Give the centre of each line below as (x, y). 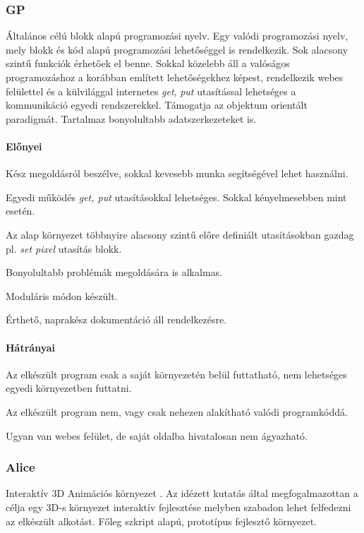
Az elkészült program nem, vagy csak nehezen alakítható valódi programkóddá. (177, 411)
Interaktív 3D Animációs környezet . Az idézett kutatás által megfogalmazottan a (182, 493)
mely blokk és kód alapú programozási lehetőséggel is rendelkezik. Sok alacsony (177, 49)
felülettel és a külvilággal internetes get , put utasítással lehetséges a (151, 91)
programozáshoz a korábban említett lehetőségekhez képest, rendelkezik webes (175, 77)
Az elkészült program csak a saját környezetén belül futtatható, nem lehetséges (176, 374)
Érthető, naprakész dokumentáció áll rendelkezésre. (116, 319)
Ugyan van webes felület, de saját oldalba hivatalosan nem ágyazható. (157, 435)
